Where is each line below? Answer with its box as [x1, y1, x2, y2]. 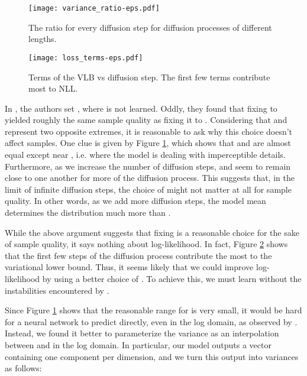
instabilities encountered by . [5, 284, 109, 296]
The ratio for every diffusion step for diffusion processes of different [28, 21, 272, 33]
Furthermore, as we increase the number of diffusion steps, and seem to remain [5, 160, 291, 172]
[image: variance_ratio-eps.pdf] [28, 4, 160, 12]
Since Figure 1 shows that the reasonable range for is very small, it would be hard [5, 304, 302, 316]
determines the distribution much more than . [5, 206, 171, 219]
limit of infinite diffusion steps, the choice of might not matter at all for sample [5, 183, 292, 195]
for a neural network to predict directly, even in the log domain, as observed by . [5, 315, 298, 328]
